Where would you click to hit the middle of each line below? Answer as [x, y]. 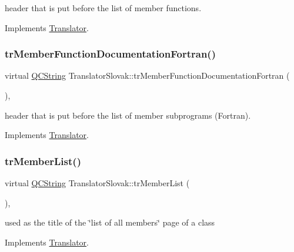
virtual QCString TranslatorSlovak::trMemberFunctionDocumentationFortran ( [147, 75]
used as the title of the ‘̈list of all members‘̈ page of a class [110, 222]
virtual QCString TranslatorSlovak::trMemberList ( [97, 183]
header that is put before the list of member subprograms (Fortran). [128, 115]
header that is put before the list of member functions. [103, 8]
